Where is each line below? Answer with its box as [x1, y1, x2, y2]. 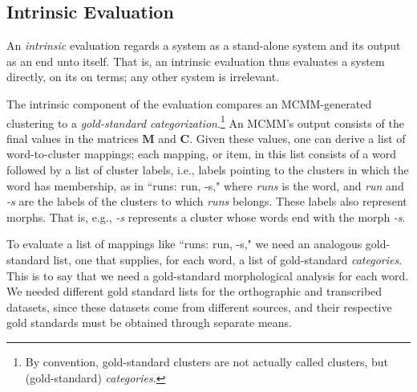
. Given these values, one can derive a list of [189, 129, 406, 146]
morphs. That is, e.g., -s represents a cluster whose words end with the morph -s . [6, 208, 406, 225]
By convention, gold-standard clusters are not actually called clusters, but [25, 353, 389, 370]
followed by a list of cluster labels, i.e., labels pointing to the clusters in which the [6, 161, 409, 178]
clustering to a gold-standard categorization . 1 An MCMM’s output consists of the [6, 112, 404, 131]
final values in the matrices [6, 129, 139, 146]
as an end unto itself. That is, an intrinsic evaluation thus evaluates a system [6, 52, 385, 69]
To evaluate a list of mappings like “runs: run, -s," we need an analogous [6, 235, 362, 252]
